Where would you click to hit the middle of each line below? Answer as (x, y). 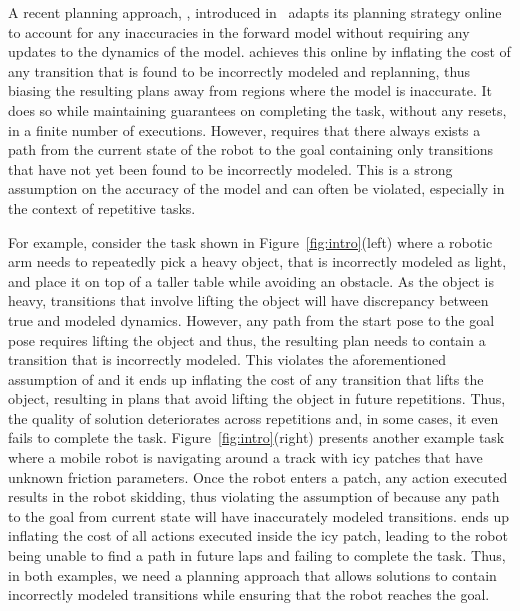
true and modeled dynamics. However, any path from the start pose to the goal (251, 319)
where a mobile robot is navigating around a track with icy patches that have (245, 457)
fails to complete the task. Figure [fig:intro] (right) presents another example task (256, 437)
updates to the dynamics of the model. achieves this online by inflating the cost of (259, 51)
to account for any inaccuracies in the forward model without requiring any (239, 31)
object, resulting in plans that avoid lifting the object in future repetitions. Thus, (257, 398)
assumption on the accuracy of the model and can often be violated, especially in (256, 188)
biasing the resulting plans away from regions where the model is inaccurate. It (250, 90)
